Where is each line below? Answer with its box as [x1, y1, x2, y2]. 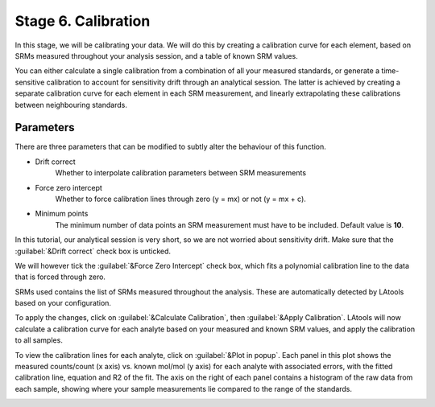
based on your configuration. [14, 298, 112, 308]
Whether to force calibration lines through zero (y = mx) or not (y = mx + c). [55, 194, 306, 203]
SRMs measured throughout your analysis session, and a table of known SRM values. [14, 51, 298, 60]
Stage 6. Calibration [14, 12, 151, 30]
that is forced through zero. [14, 272, 106, 282]
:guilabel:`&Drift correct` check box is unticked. [14, 246, 172, 256]
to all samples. [14, 335, 64, 345]
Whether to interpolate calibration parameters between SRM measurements [55, 168, 306, 178]
